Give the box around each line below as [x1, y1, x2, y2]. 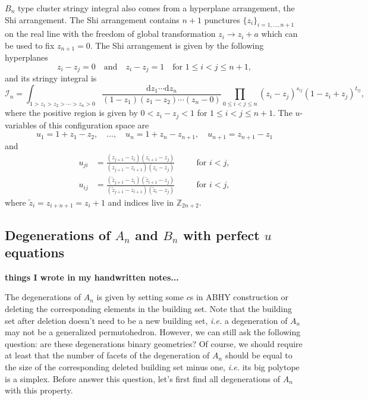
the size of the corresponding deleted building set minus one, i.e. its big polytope [5, 361, 300, 373]
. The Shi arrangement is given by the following [90, 39, 264, 51]
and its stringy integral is [5, 72, 97, 84]
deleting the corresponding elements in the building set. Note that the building [5, 303, 292, 315]
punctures [204, 13, 240, 26]
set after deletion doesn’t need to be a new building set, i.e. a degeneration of [5, 314, 288, 326]
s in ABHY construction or [190, 291, 289, 303]
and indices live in [108, 196, 174, 208]
